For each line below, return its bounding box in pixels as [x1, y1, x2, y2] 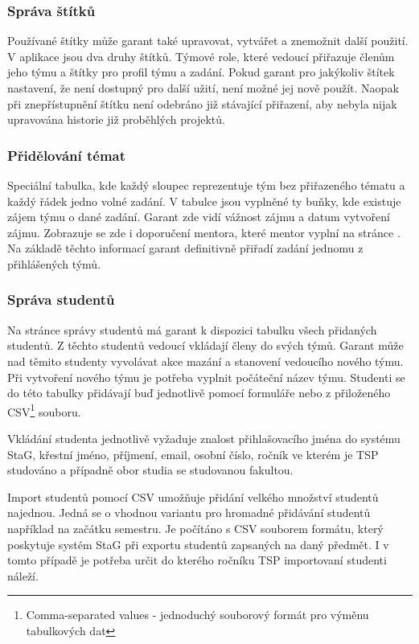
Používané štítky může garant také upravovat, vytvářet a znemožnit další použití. [7, 32, 409, 49]
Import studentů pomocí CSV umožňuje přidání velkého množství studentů [7, 488, 379, 505]
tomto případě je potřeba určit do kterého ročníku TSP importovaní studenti [7, 552, 387, 568]
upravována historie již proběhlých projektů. [7, 111, 225, 128]
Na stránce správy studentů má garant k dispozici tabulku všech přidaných [7, 321, 377, 338]
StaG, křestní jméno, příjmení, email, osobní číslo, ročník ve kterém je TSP [7, 445, 379, 462]
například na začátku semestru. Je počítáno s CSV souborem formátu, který [7, 519, 384, 536]
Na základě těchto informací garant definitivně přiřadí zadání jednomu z [7, 240, 364, 256]
